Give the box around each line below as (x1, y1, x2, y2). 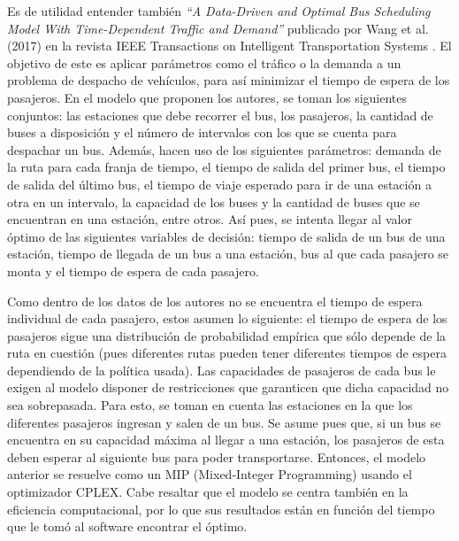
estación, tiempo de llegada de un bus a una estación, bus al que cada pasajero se (7, 244, 449, 263)
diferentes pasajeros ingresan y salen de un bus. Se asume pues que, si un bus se (7, 413, 441, 431)
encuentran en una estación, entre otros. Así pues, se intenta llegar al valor (7, 210, 412, 228)
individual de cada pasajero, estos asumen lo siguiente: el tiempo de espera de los (7, 309, 448, 328)
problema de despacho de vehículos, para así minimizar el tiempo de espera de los (7, 71, 450, 89)
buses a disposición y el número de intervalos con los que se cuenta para (7, 123, 397, 142)
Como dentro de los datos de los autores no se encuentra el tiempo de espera (7, 291, 423, 310)
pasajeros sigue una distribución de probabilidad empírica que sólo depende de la (7, 326, 447, 344)
